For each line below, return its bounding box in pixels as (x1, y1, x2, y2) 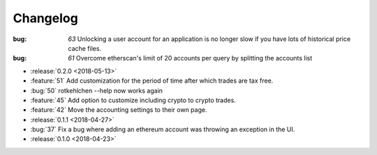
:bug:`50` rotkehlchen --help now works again (30, 86, 163, 95)
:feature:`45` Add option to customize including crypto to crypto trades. (30, 96, 237, 104)
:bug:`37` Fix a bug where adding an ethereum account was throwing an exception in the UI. (30, 125, 295, 133)
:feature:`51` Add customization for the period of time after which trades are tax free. (30, 76, 274, 85)
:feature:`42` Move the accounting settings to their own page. (30, 106, 207, 114)
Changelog (13, 10, 78, 26)
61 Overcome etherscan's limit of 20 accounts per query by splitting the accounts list (68, 54, 313, 63)
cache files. (68, 44, 101, 52)
